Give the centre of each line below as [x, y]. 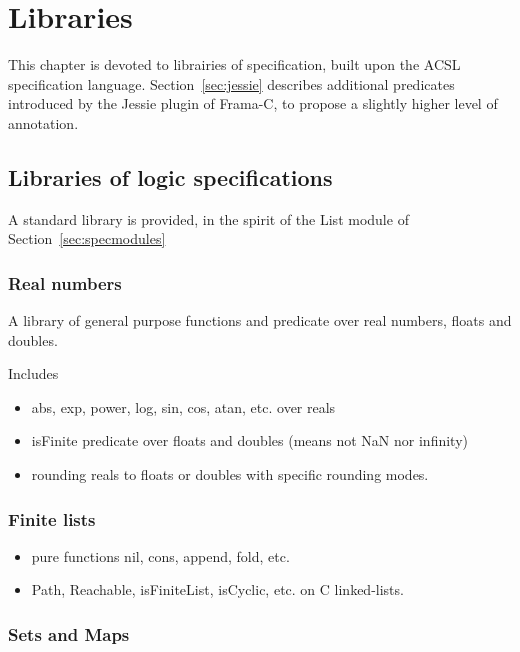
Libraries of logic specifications [170, 176]
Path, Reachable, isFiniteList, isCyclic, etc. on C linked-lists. [217, 589]
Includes [33, 373]
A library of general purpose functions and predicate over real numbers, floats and [260, 320]
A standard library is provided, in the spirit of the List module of [208, 218]
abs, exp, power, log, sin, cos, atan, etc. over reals [183, 406]
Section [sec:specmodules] [87, 238]
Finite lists [52, 518]
